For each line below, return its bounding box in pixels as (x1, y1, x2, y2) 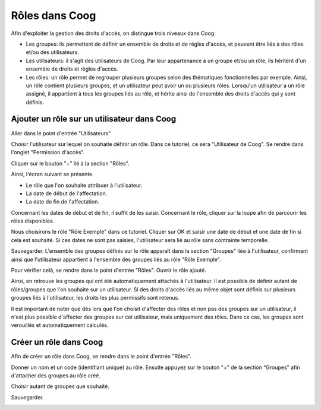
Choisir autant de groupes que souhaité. (11, 383, 109, 390)
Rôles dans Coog (11, 9, 96, 22)
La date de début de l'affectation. (26, 190, 108, 197)
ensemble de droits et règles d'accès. (26, 65, 118, 72)
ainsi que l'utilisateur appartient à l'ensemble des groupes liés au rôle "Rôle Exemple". (11, 256, 221, 263)
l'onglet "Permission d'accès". (11, 149, 85, 156)
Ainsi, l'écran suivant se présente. (11, 171, 95, 178)
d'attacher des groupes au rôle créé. (11, 372, 101, 379)
